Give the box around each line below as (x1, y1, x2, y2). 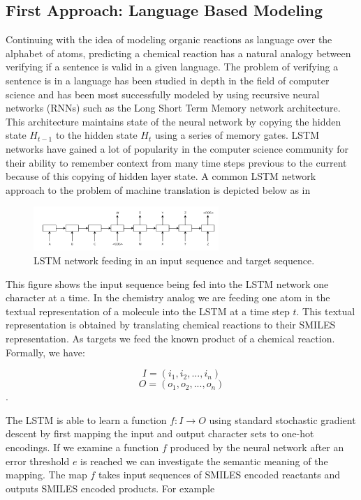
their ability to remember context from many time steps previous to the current (6, 155, 347, 169)
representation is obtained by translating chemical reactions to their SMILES (6, 317, 336, 332)
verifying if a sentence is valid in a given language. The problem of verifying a (6, 59, 339, 74)
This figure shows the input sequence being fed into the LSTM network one (6, 276, 329, 291)
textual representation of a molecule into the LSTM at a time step (6, 303, 290, 318)
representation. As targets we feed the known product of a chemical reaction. (6, 331, 335, 346)
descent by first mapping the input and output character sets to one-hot (6, 426, 314, 441)
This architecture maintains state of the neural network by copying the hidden (6, 114, 341, 128)
